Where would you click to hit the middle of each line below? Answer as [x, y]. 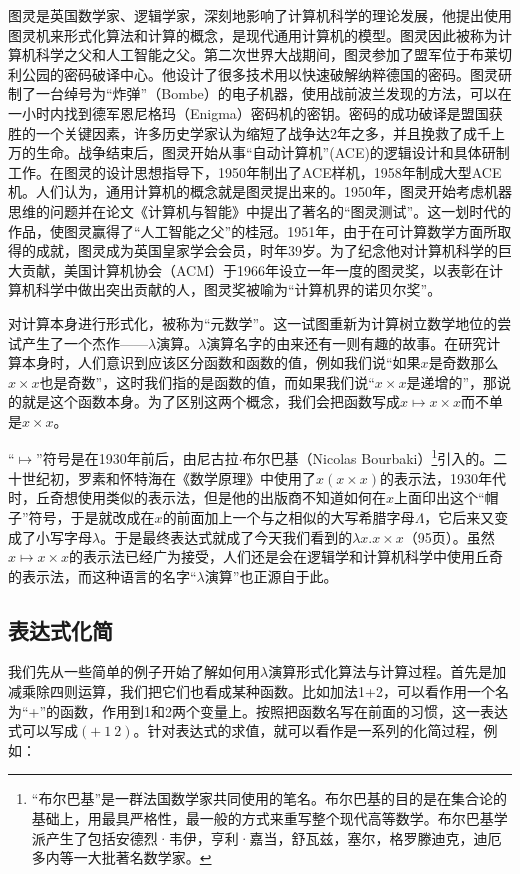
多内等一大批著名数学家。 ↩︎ [121, 857]
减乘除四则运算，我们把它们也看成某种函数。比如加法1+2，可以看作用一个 [251, 691]
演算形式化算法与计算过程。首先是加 [387, 671]
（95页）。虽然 [449, 536]
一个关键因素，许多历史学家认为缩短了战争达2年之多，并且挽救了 [249, 132]
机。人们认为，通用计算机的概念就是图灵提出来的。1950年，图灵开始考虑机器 [260, 191]
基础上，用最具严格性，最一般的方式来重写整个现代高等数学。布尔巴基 [262, 818]
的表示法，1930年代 [443, 477]
